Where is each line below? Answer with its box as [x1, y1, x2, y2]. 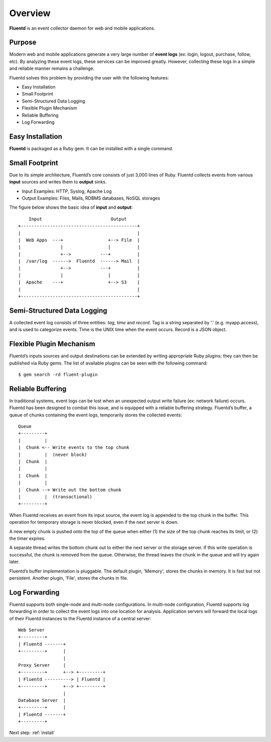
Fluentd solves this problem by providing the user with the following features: [9, 74, 169, 80]
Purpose [9, 38, 37, 47]
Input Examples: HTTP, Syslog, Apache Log [22, 188, 112, 194]
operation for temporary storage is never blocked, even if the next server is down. [9, 519, 179, 525]
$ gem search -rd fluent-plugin [18, 372, 98, 378]
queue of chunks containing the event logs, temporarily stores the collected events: [9, 412, 182, 418]
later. [9, 559, 20, 565]
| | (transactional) [18, 494, 93, 500]
